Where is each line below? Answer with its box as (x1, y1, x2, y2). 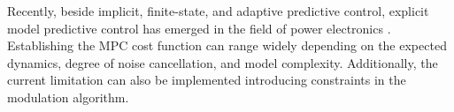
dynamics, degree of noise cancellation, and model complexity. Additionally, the (7, 53, 438, 71)
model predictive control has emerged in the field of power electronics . (7, 19, 391, 37)
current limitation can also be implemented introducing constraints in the (7, 71, 406, 89)
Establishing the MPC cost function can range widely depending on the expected (7, 36, 447, 55)
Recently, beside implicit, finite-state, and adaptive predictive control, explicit (7, 2, 429, 19)
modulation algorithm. (7, 87, 129, 106)
